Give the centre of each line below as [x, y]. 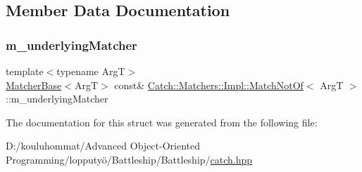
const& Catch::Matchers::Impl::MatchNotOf [209, 85]
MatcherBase [34, 85]
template [25, 71]
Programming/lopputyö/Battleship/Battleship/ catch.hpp [129, 159]
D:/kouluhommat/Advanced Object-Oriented [103, 146]
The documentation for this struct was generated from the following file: [162, 122]
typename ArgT [91, 71]
